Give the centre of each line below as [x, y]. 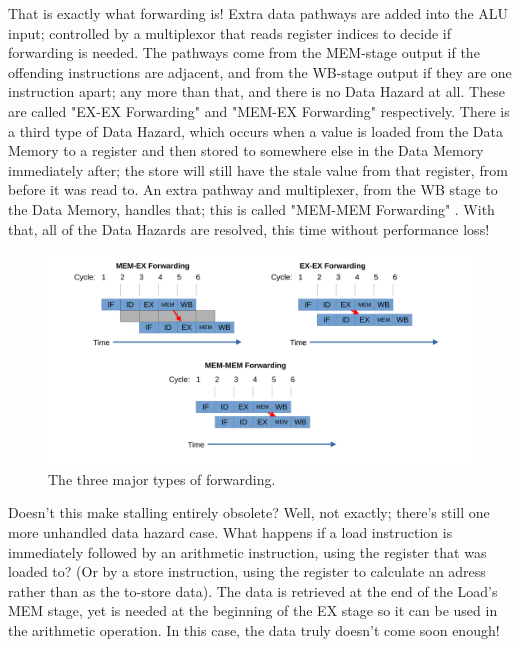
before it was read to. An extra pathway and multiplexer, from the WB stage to [253, 189]
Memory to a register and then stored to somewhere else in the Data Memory [246, 150]
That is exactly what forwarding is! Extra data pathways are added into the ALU [258, 13]
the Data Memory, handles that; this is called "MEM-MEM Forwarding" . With [251, 208]
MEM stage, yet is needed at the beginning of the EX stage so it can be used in [253, 610]
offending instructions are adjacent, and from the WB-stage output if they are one [260, 71]
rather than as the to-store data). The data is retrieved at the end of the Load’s [253, 590]
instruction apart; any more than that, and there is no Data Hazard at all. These [256, 91]
